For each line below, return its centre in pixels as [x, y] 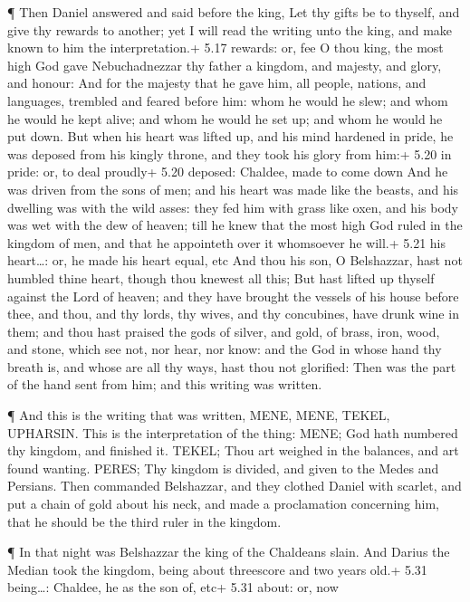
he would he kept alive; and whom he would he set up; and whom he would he [225, 118]
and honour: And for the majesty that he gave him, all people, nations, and [217, 83]
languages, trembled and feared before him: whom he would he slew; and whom [228, 100]
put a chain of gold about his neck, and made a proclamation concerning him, [223, 504]
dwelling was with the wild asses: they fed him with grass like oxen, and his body [233, 207]
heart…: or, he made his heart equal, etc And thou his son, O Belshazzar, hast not [235, 260]
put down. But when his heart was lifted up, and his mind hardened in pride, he [230, 136]
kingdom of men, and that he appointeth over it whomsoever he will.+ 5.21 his [227, 242]
